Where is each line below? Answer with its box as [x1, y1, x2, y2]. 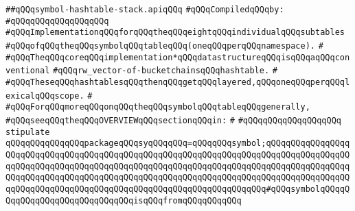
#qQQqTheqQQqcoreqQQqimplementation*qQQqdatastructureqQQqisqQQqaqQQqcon [5, 52, 350, 62]
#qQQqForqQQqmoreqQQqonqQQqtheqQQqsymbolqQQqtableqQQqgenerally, [5, 102, 310, 112]
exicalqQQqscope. [5, 90, 84, 101]
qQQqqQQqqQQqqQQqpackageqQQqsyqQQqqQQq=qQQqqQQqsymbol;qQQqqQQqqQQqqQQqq [5, 138, 350, 149]
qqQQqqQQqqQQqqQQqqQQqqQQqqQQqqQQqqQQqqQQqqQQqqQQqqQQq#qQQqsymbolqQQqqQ [5, 184, 350, 194]
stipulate [5, 127, 50, 137]
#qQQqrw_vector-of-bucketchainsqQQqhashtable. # [53, 66, 277, 76]
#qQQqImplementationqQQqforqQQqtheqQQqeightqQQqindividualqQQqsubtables [5, 27, 345, 38]
